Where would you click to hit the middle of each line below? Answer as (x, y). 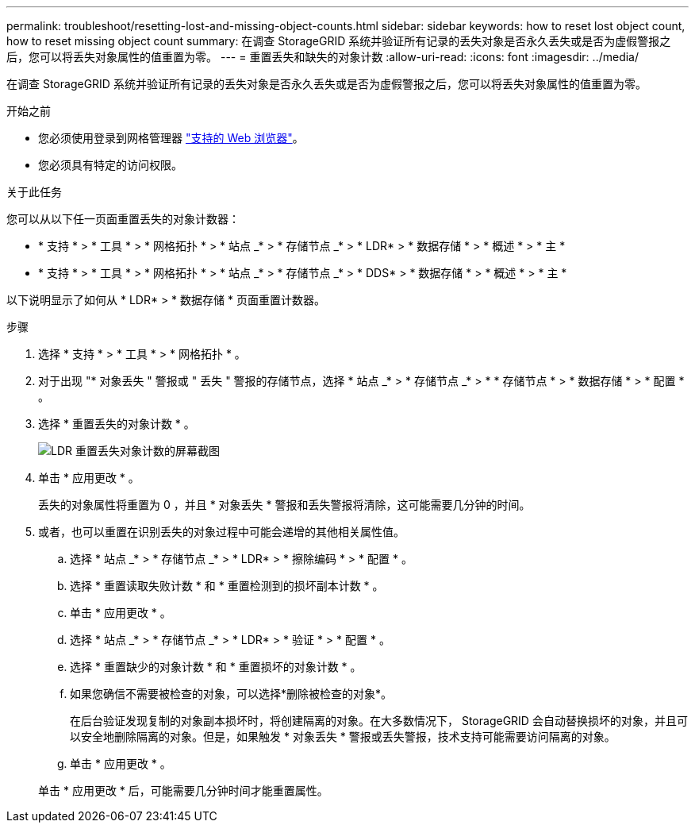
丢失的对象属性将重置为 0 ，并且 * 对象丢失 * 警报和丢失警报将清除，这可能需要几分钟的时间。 (284, 505)
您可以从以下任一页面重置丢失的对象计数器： (123, 219)
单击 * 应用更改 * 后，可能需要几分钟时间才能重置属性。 (183, 790)
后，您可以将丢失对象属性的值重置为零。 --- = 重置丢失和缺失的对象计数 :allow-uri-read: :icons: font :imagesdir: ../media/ (323, 57)
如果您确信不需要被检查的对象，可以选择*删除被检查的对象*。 (231, 694)
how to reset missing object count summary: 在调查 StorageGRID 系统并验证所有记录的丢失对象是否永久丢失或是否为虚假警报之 (339, 41)
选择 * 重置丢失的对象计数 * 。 (117, 424)
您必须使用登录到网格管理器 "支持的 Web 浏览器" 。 (171, 138)
